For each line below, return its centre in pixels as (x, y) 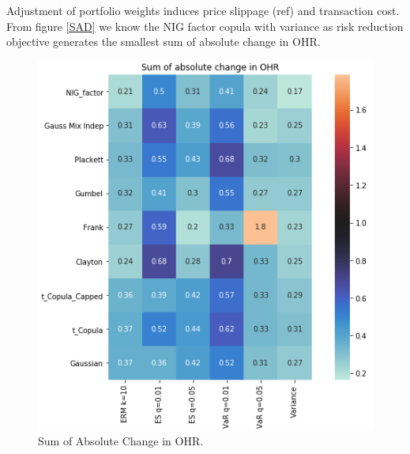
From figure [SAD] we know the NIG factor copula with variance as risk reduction (205, 26)
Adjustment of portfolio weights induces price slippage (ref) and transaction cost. (203, 10)
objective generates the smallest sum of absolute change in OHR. (164, 42)
